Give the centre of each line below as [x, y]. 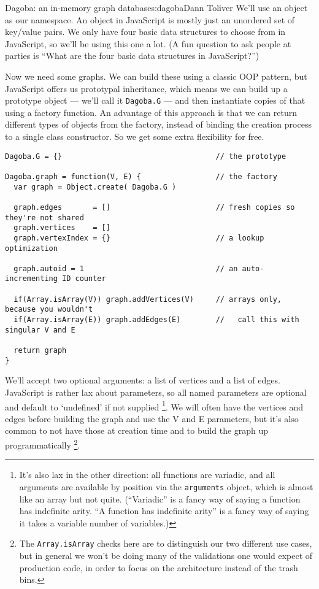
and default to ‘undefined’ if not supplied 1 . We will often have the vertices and [154, 406]
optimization [31, 248]
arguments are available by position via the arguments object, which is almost [166, 486]
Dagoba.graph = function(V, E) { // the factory [141, 176]
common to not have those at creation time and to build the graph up [137, 430]
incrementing [31, 279]
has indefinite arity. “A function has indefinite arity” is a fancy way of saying [164, 511]
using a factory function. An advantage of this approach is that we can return [151, 112]
